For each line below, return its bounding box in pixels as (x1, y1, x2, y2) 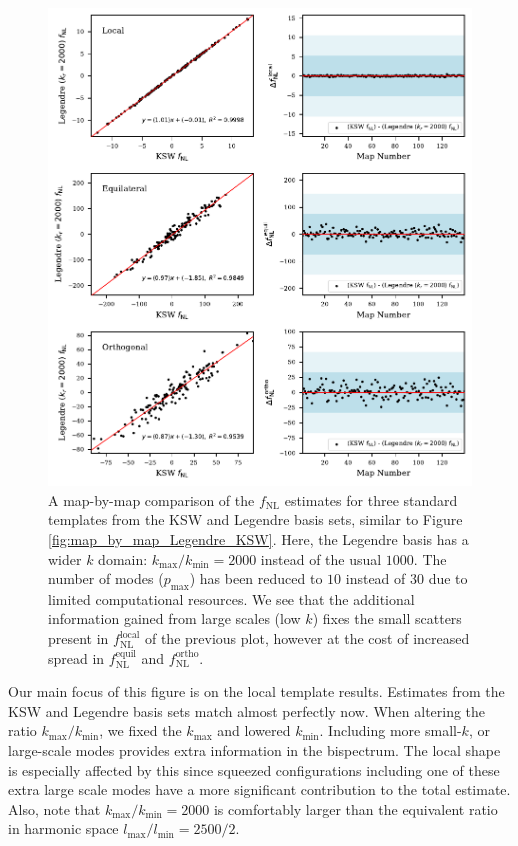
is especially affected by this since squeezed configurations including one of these (8, 759, 500, 780)
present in (48, 628, 109, 649)
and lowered (217, 720, 291, 741)
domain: (98, 548, 148, 569)
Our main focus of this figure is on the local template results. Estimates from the (8, 681, 505, 702)
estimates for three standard (284, 489, 458, 510)
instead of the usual (260, 548, 382, 569)
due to (428, 568, 468, 589)
